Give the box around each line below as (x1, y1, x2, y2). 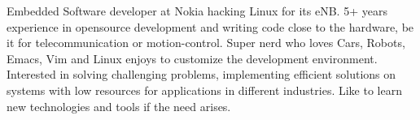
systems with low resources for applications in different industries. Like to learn (7, 81, 402, 98)
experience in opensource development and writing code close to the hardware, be (7, 18, 414, 35)
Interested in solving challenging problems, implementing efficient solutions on (7, 66, 396, 83)
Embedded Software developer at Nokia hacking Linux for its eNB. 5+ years (7, 2, 387, 19)
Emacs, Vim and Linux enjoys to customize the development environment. (7, 49, 378, 66)
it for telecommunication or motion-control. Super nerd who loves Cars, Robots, (7, 34, 405, 51)
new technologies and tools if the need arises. (7, 97, 231, 114)
